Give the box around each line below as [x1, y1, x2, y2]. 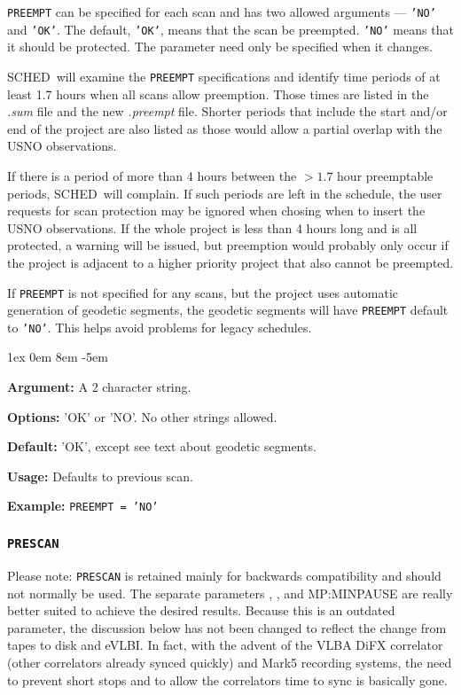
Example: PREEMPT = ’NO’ [7, 496, 159, 515]
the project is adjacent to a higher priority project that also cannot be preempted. [7, 253, 454, 271]
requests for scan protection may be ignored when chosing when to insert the [7, 201, 426, 220]
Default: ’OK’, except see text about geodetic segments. [7, 437, 316, 456]
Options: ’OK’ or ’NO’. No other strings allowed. [7, 407, 277, 426]
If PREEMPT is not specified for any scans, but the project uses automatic [7, 283, 399, 301]
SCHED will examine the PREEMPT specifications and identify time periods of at [7, 66, 441, 85]
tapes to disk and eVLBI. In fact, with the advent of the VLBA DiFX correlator [7, 636, 443, 654]
